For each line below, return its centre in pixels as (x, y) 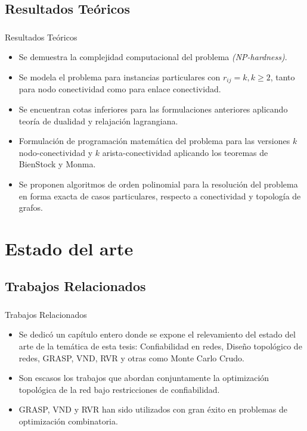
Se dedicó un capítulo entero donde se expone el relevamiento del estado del (157, 334)
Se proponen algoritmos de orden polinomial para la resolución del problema (158, 184)
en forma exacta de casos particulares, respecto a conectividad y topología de (160, 196)
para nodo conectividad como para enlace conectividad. (120, 89)
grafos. (31, 207)
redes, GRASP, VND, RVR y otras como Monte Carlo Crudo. (132, 357)
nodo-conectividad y (56, 152)
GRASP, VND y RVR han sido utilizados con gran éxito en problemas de (153, 409)
